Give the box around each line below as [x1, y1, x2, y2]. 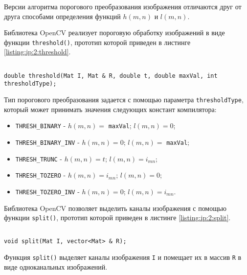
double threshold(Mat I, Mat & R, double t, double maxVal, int [4, 72, 218, 79]
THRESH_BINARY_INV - [15, 137, 80, 147]
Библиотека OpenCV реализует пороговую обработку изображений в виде [4, 27, 225, 38]
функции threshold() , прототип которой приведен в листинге [4, 37, 191, 47]
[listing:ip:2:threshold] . [4, 46, 71, 57]
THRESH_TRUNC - [15, 153, 63, 163]
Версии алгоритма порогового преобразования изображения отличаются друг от [4, 1, 242, 11]
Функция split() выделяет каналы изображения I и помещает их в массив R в [4, 252, 242, 262]
